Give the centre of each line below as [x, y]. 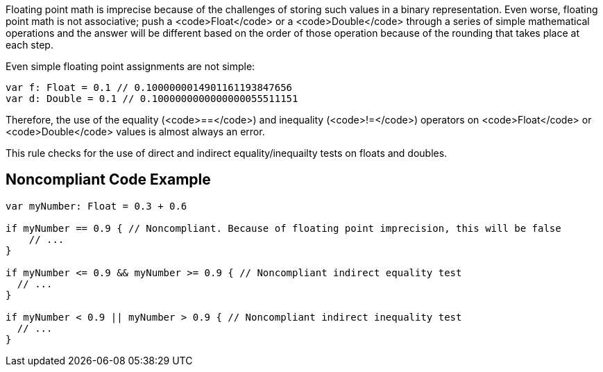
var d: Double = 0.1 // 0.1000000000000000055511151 [152, 99]
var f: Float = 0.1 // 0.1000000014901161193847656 [149, 87]
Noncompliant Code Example [108, 180]
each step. [29, 45]
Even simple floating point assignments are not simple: [130, 66]
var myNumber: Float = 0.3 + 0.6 [96, 206]
